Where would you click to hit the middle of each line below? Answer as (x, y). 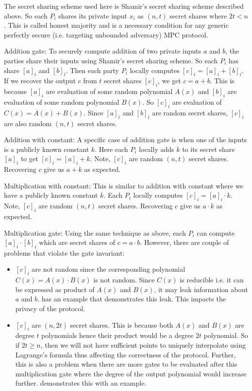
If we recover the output (40, 81)
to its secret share (209, 149)
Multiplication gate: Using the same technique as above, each (95, 233)
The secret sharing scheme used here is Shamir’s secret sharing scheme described (124, 6)
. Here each (111, 149)
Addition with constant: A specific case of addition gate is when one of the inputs (126, 140)
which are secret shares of (77, 242)
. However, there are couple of (185, 242)
